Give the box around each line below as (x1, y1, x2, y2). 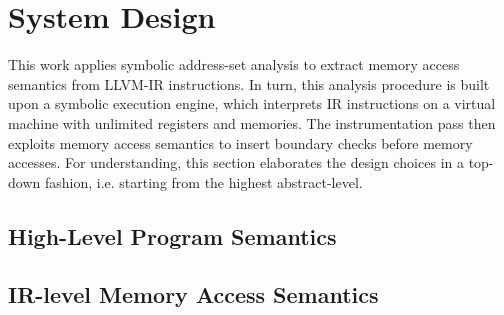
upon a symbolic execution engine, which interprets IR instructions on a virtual (8, 93, 496, 114)
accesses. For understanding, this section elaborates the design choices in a (8, 152, 464, 173)
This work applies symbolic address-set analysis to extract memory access (8, 54, 460, 75)
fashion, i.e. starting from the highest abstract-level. (44, 171, 363, 192)
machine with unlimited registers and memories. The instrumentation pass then (8, 112, 496, 133)
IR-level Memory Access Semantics (8, 279, 379, 310)
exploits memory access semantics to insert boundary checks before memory (8, 132, 473, 153)
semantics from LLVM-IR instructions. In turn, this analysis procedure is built (8, 73, 490, 94)
